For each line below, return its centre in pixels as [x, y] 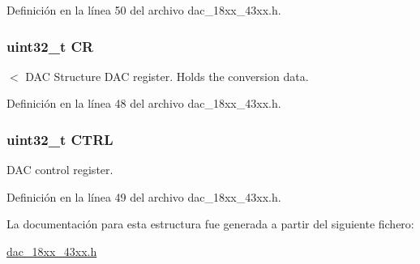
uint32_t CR [50, 46]
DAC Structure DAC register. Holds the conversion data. [167, 76]
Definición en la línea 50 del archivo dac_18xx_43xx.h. [144, 10]
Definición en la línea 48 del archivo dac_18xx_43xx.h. [144, 103]
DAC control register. [60, 170]
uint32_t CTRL [60, 139]
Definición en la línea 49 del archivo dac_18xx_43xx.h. [144, 196]
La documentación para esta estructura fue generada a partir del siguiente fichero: [210, 224]
